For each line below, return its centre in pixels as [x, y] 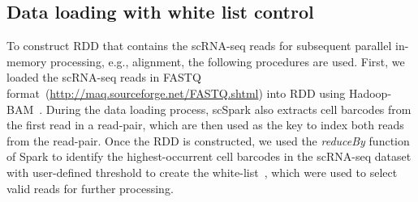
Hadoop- [370, 93]
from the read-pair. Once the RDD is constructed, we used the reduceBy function [208, 140]
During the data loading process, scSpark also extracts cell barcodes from [228, 109]
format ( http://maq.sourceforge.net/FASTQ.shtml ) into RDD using [176, 93]
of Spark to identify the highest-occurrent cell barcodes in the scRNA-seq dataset [209, 156]
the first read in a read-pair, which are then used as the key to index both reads [205, 125]
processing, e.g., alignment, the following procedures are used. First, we [228, 61]
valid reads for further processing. [90, 188]
